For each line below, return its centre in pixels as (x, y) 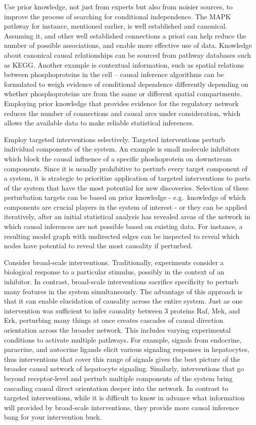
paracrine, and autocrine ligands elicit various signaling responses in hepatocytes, (127, 349)
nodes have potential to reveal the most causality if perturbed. (98, 246)
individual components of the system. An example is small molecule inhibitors (122, 149)
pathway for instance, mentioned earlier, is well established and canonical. (116, 26)
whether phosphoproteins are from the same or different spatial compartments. (123, 94)
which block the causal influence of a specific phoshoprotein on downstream (118, 158)
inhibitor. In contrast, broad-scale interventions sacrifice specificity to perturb (121, 282)
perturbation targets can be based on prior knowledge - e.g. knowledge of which (125, 197)
